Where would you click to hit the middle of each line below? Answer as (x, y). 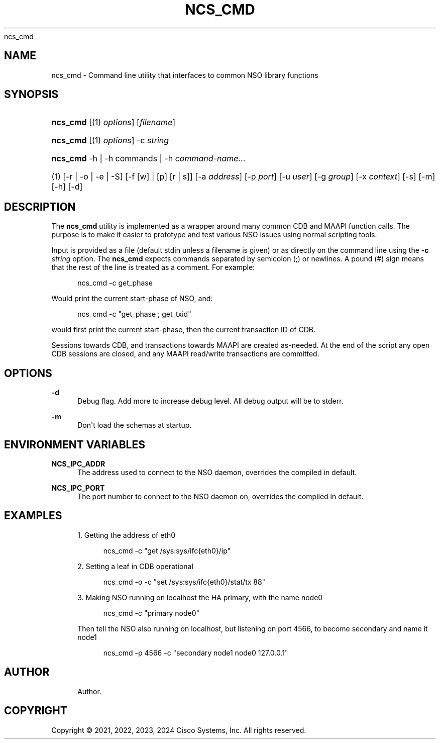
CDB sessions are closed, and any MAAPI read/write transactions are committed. (185, 354)
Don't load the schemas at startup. (135, 425)
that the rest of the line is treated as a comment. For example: (153, 267)
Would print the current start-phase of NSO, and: (132, 299)
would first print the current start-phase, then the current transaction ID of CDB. (183, 330)
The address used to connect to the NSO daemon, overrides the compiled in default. (217, 472)
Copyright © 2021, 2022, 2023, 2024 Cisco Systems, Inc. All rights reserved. (179, 730)
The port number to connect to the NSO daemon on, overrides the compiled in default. (221, 496)
